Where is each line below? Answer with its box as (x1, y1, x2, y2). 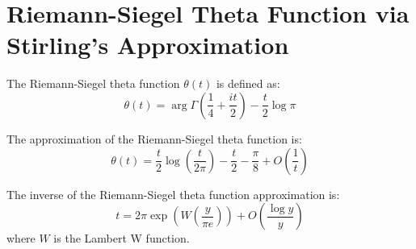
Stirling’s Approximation (6, 28, 289, 61)
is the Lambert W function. (53, 230, 190, 247)
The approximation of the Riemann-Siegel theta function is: (6, 130, 302, 147)
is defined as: (216, 75, 280, 92)
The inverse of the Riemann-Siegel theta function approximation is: (6, 185, 340, 202)
